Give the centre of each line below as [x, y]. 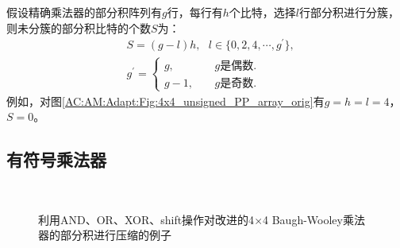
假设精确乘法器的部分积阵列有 [84, 12]
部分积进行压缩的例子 [115, 235]
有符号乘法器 [56, 159]
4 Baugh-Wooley [303, 219]
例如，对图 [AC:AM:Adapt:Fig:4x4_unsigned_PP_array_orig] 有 [165, 101]
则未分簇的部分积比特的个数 [79, 27]
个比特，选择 [262, 12]
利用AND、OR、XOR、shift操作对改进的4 [146, 219]
